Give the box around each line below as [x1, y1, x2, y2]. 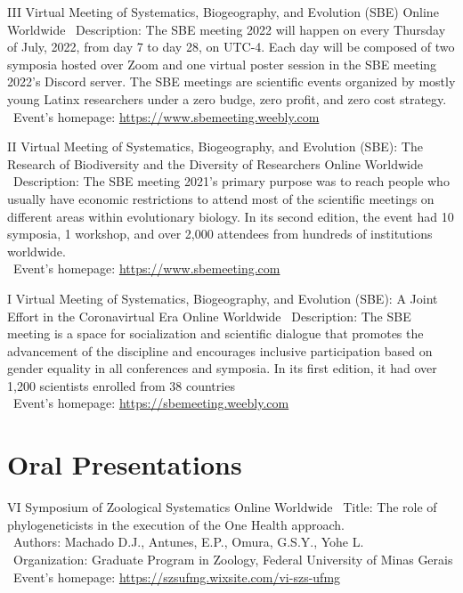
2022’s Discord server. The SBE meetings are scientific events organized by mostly [7, 72, 456, 91]
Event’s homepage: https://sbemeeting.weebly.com [12, 394, 289, 412]
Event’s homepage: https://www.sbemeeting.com [12, 259, 280, 278]
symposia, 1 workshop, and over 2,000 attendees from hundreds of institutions [7, 224, 433, 243]
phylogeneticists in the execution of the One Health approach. [7, 515, 345, 533]
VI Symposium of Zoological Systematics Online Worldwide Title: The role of [7, 498, 437, 516]
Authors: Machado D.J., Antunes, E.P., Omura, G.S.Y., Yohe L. [12, 532, 364, 551]
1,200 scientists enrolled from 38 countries [7, 376, 235, 394]
